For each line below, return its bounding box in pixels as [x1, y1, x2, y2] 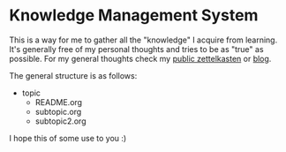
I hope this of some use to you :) [9, 133, 127, 143]
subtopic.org [34, 106, 82, 117]
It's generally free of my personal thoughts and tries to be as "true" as [9, 43, 264, 54]
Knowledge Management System [9, 5, 259, 26]
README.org [34, 96, 82, 107]
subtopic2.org [34, 116, 87, 126]
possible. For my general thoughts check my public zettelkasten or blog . [9, 53, 272, 64]
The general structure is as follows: [9, 70, 138, 80]
